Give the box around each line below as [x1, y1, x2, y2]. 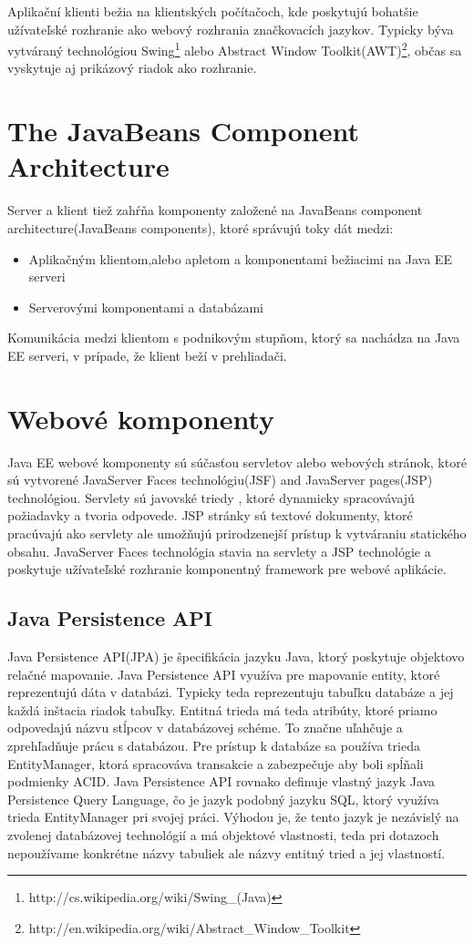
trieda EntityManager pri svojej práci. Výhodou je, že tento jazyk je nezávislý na [7, 807, 459, 826]
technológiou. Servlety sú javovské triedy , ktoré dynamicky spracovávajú [7, 487, 415, 507]
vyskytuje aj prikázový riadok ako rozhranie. [7, 58, 257, 77]
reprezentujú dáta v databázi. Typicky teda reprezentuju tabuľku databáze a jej [7, 682, 454, 702]
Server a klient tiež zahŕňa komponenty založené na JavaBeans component [7, 200, 423, 220]
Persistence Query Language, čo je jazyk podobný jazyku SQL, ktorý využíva [7, 789, 439, 808]
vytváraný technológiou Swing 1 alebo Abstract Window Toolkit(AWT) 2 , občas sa [7, 38, 462, 59]
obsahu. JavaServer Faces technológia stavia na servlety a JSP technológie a [7, 541, 431, 560]
